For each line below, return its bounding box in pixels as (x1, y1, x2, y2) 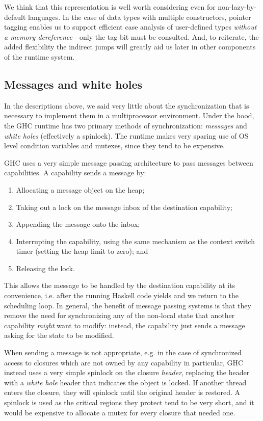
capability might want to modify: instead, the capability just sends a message (4, 320, 245, 330)
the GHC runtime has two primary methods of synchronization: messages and (4, 120, 247, 130)
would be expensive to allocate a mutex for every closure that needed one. (4, 407, 235, 417)
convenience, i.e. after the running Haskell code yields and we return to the (4, 290, 239, 301)
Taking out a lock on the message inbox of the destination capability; (16, 201, 232, 212)
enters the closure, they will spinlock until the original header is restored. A (4, 387, 241, 398)
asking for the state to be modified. (4, 330, 114, 340)
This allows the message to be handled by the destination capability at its (4, 280, 235, 291)
